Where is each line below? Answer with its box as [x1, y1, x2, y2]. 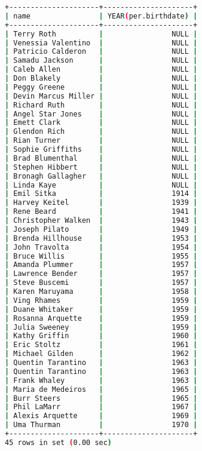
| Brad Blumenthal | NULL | [5, 154, 198, 162]
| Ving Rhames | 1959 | [5, 296, 198, 305]
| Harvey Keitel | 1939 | [5, 198, 198, 207]
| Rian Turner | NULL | [5, 136, 198, 145]
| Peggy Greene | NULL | [5, 82, 198, 91]
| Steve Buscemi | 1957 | [5, 278, 198, 287]
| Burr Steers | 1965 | [5, 394, 198, 403]
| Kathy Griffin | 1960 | [5, 332, 198, 340]
